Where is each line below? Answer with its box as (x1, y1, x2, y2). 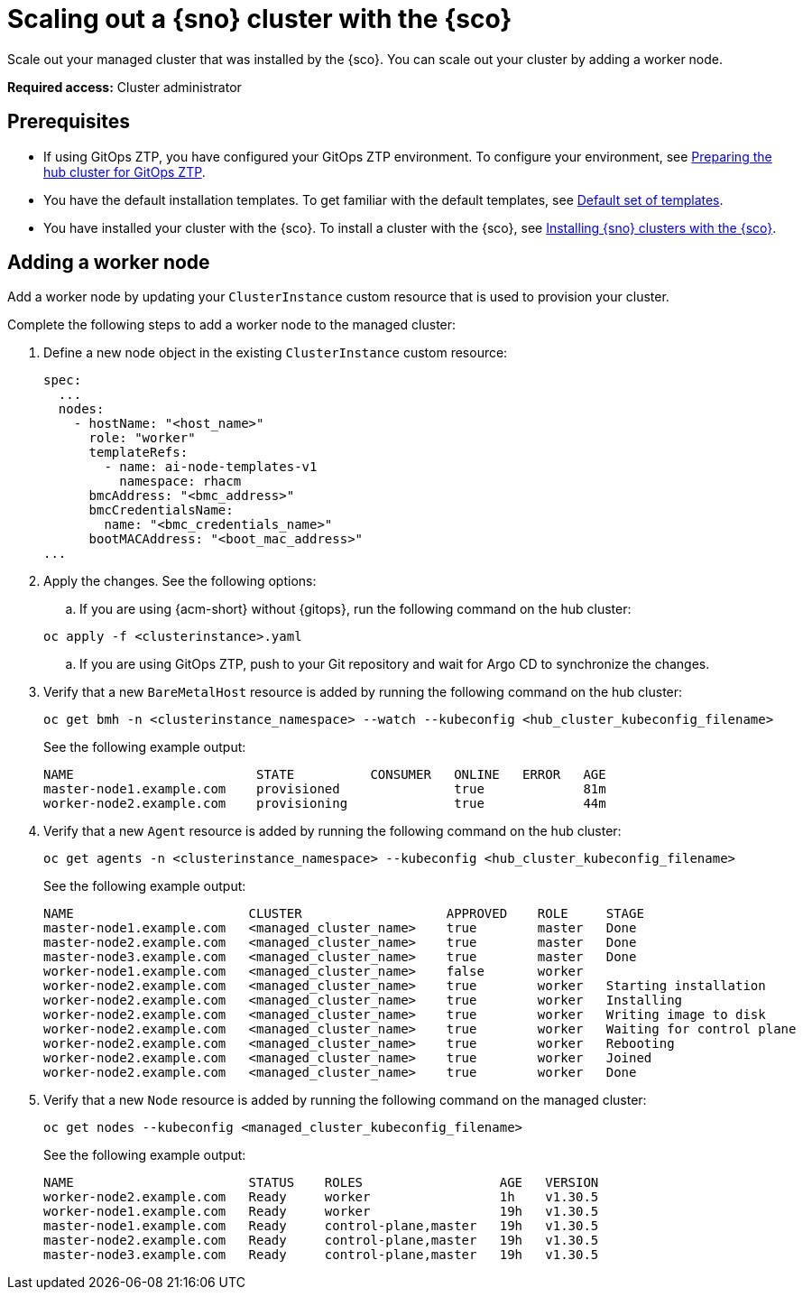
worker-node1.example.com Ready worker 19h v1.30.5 (43, 1204, 599, 1219)
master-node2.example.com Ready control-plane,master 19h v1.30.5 (43, 1233, 599, 1248)
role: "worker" (88, 431, 196, 446)
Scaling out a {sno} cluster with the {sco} (7, 4, 512, 34)
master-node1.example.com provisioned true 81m (43, 782, 606, 797)
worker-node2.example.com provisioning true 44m (43, 796, 606, 811)
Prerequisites (7, 110, 130, 134)
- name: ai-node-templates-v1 (104, 459, 318, 475)
